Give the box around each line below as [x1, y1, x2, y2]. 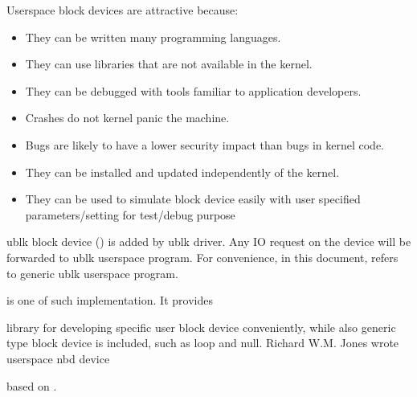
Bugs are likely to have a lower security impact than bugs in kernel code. [25, 136, 385, 153]
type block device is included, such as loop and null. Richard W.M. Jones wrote [6, 334, 399, 351]
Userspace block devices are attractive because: [6, 2, 239, 18]
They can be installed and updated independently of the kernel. [25, 163, 340, 180]
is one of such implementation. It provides [6, 292, 213, 309]
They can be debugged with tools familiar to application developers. [25, 82, 362, 99]
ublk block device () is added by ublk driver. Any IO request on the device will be [6, 233, 411, 250]
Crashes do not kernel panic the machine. [25, 109, 230, 126]
